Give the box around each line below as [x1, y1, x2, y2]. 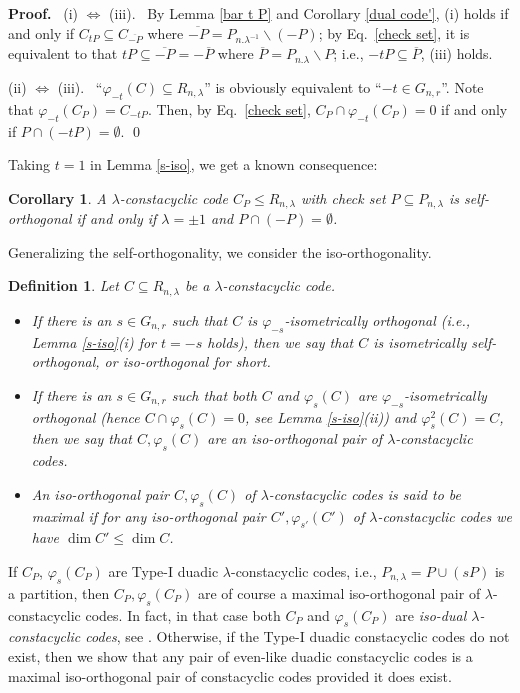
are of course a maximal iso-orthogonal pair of [197, 582, 481, 603]
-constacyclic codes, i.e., [230, 560, 377, 581]
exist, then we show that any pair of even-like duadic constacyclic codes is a [8, 645, 473, 666]
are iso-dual [395, 604, 467, 625]
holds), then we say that [207, 331, 354, 352]
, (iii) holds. [420, 43, 493, 64]
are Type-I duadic [108, 560, 219, 581]
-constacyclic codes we [377, 505, 512, 526]
